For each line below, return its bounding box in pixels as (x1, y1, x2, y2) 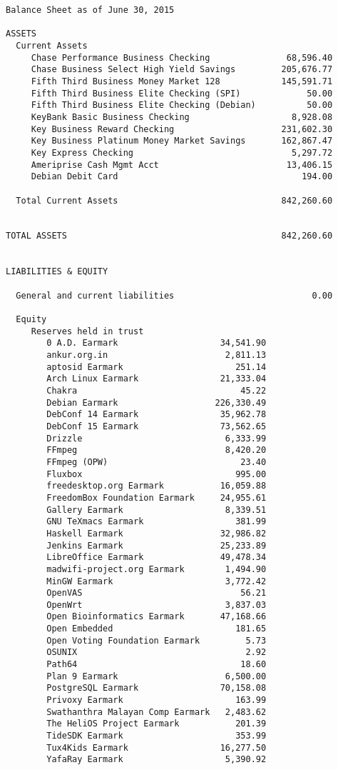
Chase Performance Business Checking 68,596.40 (31, 52, 333, 63)
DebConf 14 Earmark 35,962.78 (46, 409, 267, 420)
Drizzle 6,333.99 (46, 433, 267, 444)
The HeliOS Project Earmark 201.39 (46, 719, 267, 729)
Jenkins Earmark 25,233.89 (46, 540, 267, 551)
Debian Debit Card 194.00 (31, 171, 333, 182)
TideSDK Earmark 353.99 (46, 731, 267, 741)
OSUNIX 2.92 (46, 647, 267, 658)
